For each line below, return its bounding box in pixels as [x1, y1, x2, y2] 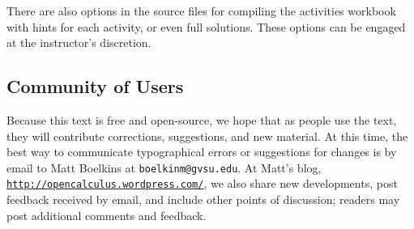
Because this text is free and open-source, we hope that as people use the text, [6, 111, 397, 128]
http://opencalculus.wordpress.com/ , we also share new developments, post [6, 175, 398, 192]
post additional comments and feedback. [6, 206, 207, 223]
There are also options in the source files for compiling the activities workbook [6, 2, 396, 19]
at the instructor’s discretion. [6, 34, 152, 51]
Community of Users [6, 74, 184, 99]
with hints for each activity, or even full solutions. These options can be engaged [6, 18, 406, 35]
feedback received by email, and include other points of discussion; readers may [6, 191, 400, 208]
